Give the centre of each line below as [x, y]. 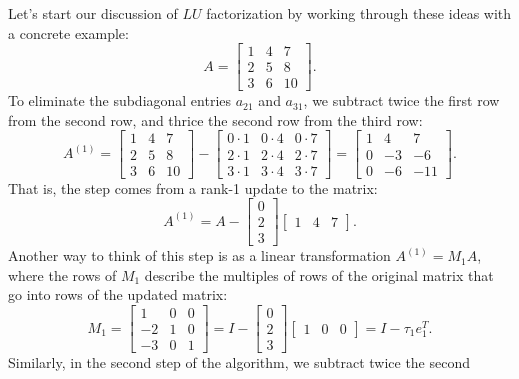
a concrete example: [68, 32]
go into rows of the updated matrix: [118, 294]
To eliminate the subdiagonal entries [120, 100]
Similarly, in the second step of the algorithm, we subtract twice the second [239, 362]
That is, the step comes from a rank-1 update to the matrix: [193, 187]
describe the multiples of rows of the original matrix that [319, 274]
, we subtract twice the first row [401, 100]
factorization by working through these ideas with [359, 13]
